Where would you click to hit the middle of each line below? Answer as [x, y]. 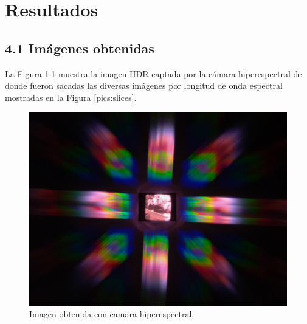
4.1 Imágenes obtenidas [80, 48]
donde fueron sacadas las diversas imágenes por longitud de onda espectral [144, 85]
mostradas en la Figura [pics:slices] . [71, 97]
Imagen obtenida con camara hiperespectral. [112, 314]
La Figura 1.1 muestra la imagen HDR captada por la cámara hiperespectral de [153, 73]
